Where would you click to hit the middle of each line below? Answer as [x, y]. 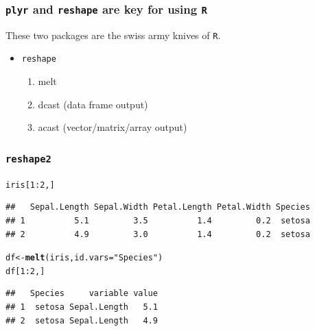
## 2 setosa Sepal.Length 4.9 [82, 320]
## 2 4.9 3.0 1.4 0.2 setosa [158, 234]
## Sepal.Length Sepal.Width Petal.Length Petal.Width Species [158, 207]
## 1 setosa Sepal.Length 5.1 [82, 307]
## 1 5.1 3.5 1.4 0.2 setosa [158, 220]
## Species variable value [82, 294]
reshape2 [28, 159]
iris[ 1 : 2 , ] [30, 185]
